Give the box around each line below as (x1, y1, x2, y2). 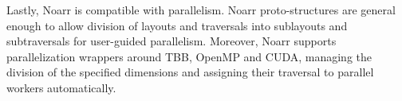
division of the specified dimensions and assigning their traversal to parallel (6, 64, 374, 80)
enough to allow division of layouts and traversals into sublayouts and (6, 17, 348, 33)
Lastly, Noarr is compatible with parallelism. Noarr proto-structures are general (6, 2, 396, 17)
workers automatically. (6, 79, 116, 95)
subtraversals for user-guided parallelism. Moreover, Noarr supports (6, 33, 337, 49)
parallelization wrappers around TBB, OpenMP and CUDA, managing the (6, 48, 372, 64)
